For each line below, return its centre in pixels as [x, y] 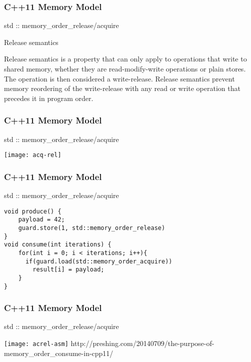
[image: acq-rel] [33, 155]
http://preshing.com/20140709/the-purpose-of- [142, 343]
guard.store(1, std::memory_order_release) [92, 228]
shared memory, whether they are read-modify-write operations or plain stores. [125, 68]
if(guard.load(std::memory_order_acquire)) [99, 261]
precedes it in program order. [49, 98]
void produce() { [33, 211]
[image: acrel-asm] [36, 344]
